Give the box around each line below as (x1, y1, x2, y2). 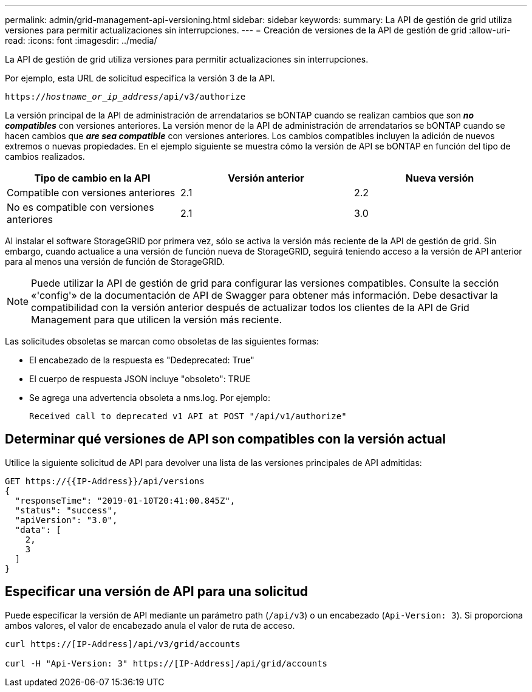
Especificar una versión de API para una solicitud (5, 584, 309, 600)
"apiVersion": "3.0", (15, 515, 118, 525)
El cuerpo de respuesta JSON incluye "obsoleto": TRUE (29, 374, 251, 384)
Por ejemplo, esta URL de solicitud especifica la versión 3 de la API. (5, 73, 275, 83)
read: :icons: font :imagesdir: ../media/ (5, 35, 157, 46)
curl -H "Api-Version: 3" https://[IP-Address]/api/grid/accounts (5, 658, 328, 668)
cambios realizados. (5, 151, 85, 162)
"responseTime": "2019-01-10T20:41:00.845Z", (15, 495, 236, 505)
